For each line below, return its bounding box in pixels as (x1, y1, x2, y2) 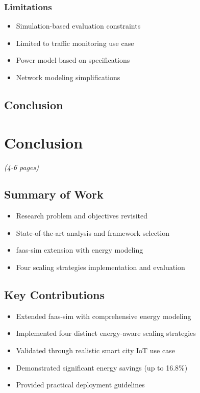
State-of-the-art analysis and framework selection (16, 227, 169, 238)
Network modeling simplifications (16, 72, 120, 82)
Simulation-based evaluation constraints (16, 20, 141, 31)
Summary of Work (4, 186, 104, 202)
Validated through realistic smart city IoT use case (16, 345, 175, 356)
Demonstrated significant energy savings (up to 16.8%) (16, 362, 188, 373)
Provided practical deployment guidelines (16, 379, 145, 390)
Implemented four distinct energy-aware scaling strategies (16, 328, 196, 338)
